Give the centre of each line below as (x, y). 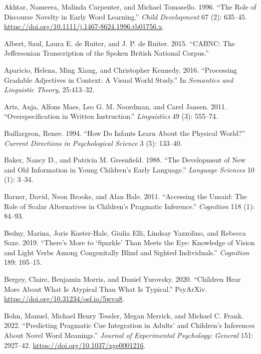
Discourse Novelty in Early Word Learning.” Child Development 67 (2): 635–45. (126, 16)
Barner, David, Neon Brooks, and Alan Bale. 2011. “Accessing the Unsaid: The (125, 196)
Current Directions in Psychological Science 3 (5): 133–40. (93, 143)
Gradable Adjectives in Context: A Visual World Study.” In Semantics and (119, 79)
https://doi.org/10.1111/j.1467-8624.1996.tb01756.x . (84, 26)
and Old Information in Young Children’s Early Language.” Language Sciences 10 (129, 169)
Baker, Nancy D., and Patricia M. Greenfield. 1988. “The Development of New (125, 160)
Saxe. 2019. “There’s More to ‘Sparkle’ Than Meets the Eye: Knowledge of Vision (129, 242)
